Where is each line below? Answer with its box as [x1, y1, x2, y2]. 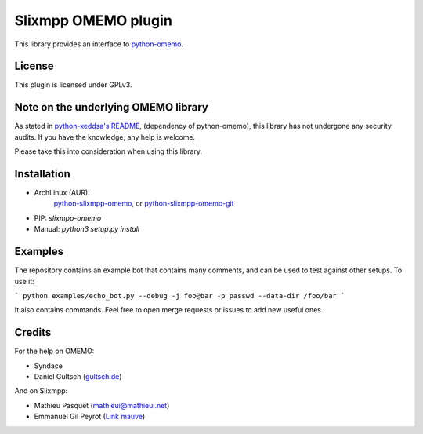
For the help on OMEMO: [14, 346, 95, 356]
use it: [14, 276, 34, 286]
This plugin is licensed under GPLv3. [14, 80, 132, 89]
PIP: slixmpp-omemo [34, 213, 102, 223]
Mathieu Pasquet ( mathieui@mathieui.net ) [34, 400, 170, 410]
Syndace [34, 361, 63, 370]
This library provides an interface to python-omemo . [14, 39, 184, 49]
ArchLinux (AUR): [34, 188, 90, 198]
